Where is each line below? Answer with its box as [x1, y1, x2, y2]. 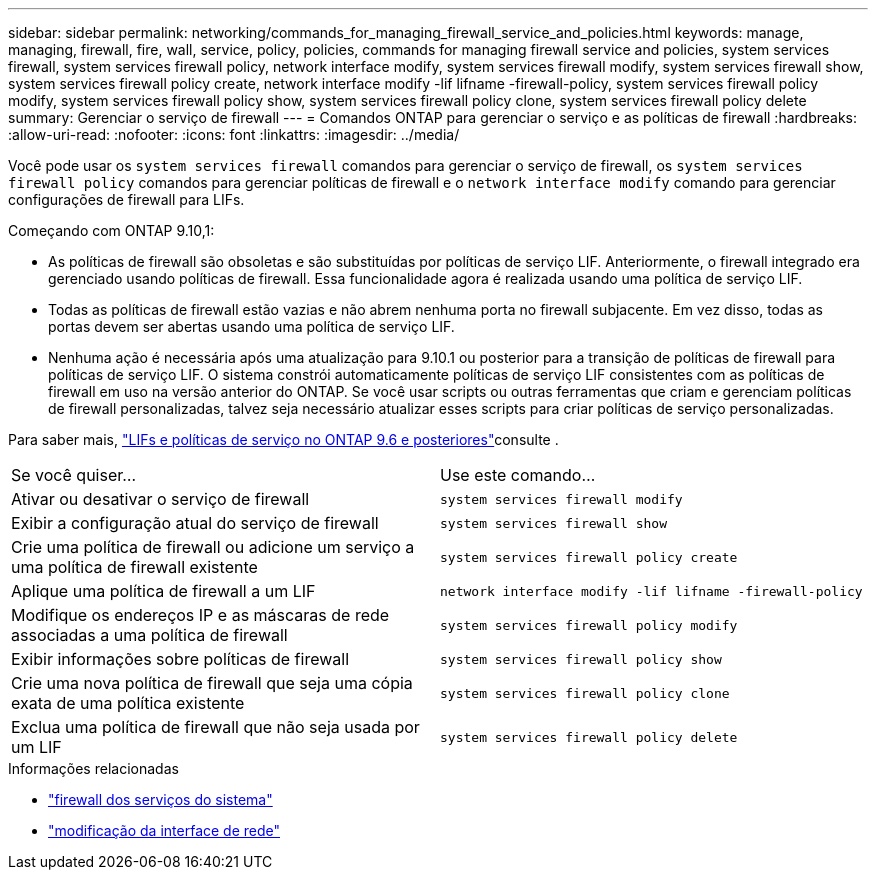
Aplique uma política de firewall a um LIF [11, 581, 316, 601]
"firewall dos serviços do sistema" [48, 791, 273, 808]
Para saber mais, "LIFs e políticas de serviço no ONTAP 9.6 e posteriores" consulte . [8, 431, 559, 448]
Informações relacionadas [8, 760, 179, 777]
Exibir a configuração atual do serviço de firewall [11, 513, 379, 533]
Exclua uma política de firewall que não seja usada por [11, 717, 420, 737]
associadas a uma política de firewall [11, 625, 288, 645]
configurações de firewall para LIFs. [8, 191, 245, 208]
